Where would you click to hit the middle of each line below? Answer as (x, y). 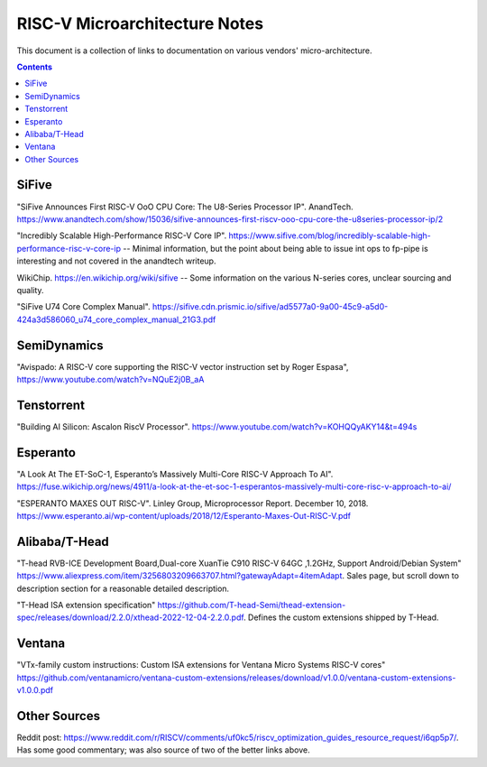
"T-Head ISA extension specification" (86, 605)
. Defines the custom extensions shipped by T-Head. (341, 617)
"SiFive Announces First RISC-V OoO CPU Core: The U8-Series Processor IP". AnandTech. (185, 207)
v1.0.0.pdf (35, 690)
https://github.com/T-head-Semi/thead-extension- (252, 605)
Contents (35, 67)
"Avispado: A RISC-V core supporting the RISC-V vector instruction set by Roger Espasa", (183, 366)
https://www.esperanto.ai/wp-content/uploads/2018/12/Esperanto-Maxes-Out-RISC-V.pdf (184, 515)
